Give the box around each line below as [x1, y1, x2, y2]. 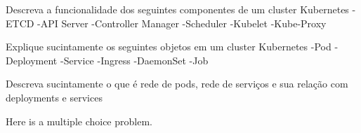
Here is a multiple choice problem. [6, 113, 152, 128]
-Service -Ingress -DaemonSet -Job [60, 52, 209, 67]
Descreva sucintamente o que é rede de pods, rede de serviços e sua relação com [6, 76, 348, 91]
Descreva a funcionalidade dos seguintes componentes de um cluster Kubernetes [6, 2, 349, 16]
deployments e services [6, 90, 103, 104]
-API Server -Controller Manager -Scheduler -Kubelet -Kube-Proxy [37, 15, 327, 30]
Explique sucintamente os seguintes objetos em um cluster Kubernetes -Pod [6, 39, 332, 54]
